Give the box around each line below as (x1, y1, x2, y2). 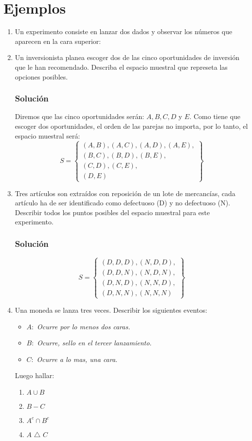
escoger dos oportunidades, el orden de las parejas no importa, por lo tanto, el (15, 120, 248, 131)
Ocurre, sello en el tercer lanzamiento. (37, 338, 152, 348)
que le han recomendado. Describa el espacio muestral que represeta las (15, 61, 228, 72)
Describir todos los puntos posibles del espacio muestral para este (15, 207, 210, 217)
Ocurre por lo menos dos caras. (37, 321, 130, 331)
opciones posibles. (15, 71, 68, 81)
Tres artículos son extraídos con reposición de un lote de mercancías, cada (15, 188, 235, 198)
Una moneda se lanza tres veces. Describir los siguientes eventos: (15, 304, 207, 315)
